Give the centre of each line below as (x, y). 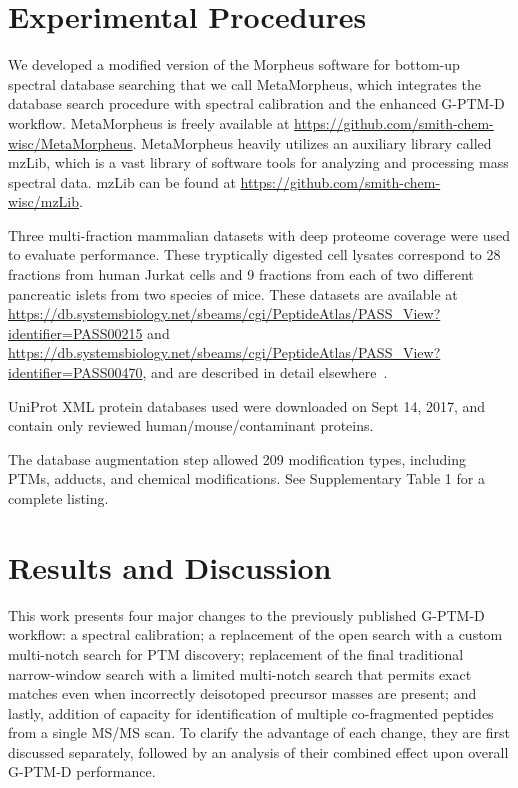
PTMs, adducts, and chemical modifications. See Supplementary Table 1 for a (246, 478)
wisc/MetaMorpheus (70, 142)
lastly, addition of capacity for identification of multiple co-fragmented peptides (251, 712)
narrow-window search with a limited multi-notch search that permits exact (240, 673)
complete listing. (58, 498)
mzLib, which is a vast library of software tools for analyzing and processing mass (258, 162)
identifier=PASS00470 (75, 372)
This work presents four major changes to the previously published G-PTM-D (246, 614)
